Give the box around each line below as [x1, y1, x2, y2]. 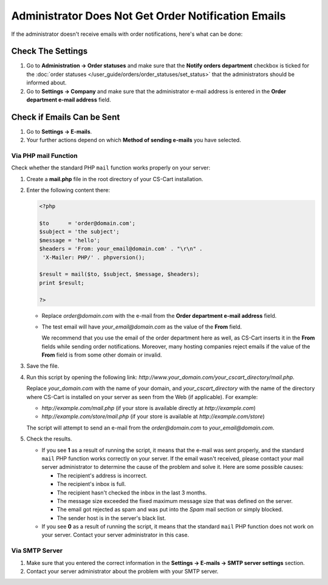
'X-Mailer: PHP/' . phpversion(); [43, 254, 145, 261]
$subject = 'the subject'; [39, 228, 120, 235]
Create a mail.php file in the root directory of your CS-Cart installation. [26, 175, 203, 182]
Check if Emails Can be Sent [11, 112, 120, 122]
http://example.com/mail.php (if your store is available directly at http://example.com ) [41, 405, 256, 412]
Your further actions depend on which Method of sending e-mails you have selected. [26, 137, 241, 144]
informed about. [26, 79, 67, 86]
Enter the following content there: [26, 186, 111, 194]
